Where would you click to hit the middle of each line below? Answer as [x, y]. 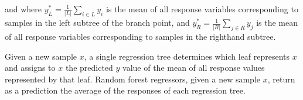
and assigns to [30, 68]
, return [281, 79]
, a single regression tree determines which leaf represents [187, 56]
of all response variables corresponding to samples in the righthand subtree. [140, 37]
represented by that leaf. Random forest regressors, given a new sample [133, 79]
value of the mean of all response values [194, 68]
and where [23, 9]
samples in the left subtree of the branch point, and [97, 23]
